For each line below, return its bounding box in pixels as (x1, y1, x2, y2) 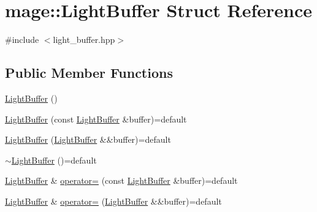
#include (5, 33, 39, 46)
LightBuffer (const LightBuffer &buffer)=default (5, 112, 187, 125)
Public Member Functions (5, 63, 173, 82)
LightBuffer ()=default (11, 153, 97, 166)
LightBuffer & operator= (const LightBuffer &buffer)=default (5, 174, 238, 187)
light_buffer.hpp (53, 33, 115, 46)
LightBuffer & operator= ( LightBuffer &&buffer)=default (5, 194, 222, 207)
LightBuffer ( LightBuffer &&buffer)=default (5, 133, 171, 146)
